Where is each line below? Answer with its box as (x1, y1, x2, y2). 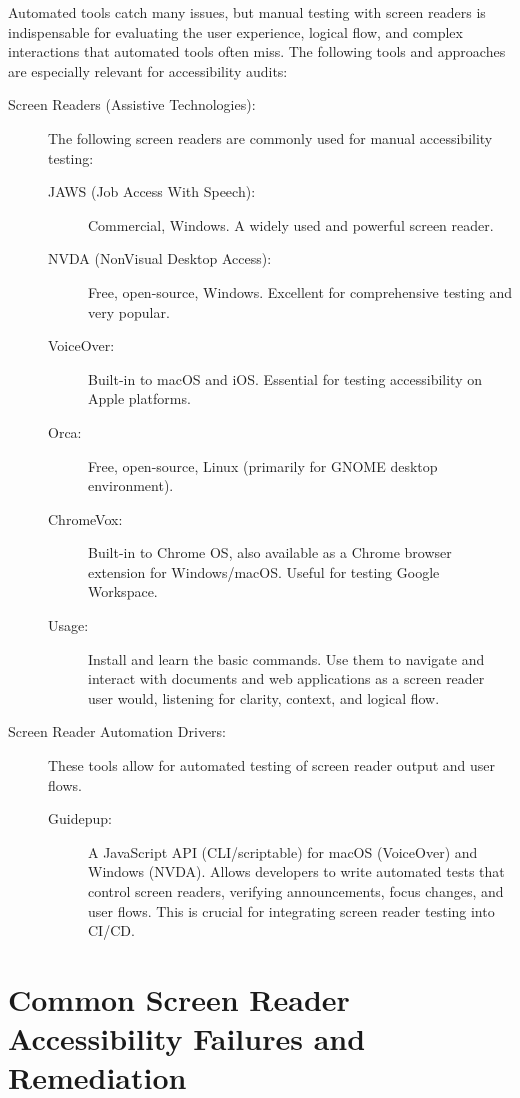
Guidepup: (48, 808, 112, 829)
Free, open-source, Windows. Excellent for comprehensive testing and (88, 281, 512, 302)
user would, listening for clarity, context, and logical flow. (88, 687, 440, 708)
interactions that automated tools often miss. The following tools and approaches (8, 41, 506, 62)
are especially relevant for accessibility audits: (8, 60, 288, 81)
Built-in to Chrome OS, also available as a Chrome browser (88, 542, 452, 563)
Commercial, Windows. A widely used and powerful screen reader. (88, 214, 494, 235)
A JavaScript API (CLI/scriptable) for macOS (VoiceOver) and (88, 841, 478, 862)
